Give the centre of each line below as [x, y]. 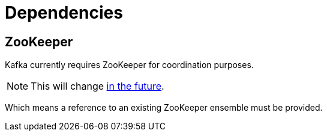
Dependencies [64, 13]
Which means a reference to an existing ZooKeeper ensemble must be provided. [164, 108]
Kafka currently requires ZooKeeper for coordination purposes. [129, 65]
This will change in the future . [97, 86]
